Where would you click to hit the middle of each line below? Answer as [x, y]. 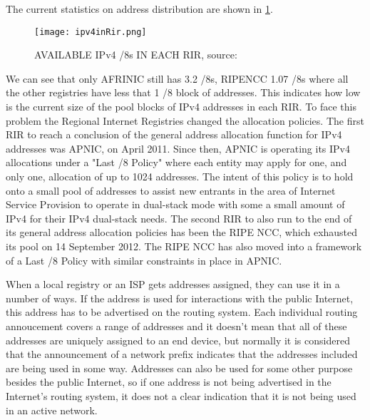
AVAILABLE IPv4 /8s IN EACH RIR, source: [136, 55]
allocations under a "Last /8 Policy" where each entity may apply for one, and [176, 162]
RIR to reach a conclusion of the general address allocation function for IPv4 [174, 134]
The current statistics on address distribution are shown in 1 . [139, 9]
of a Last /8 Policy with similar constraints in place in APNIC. [144, 260]
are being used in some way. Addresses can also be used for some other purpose [179, 368]
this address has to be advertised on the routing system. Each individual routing [182, 312]
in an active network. [52, 410]
